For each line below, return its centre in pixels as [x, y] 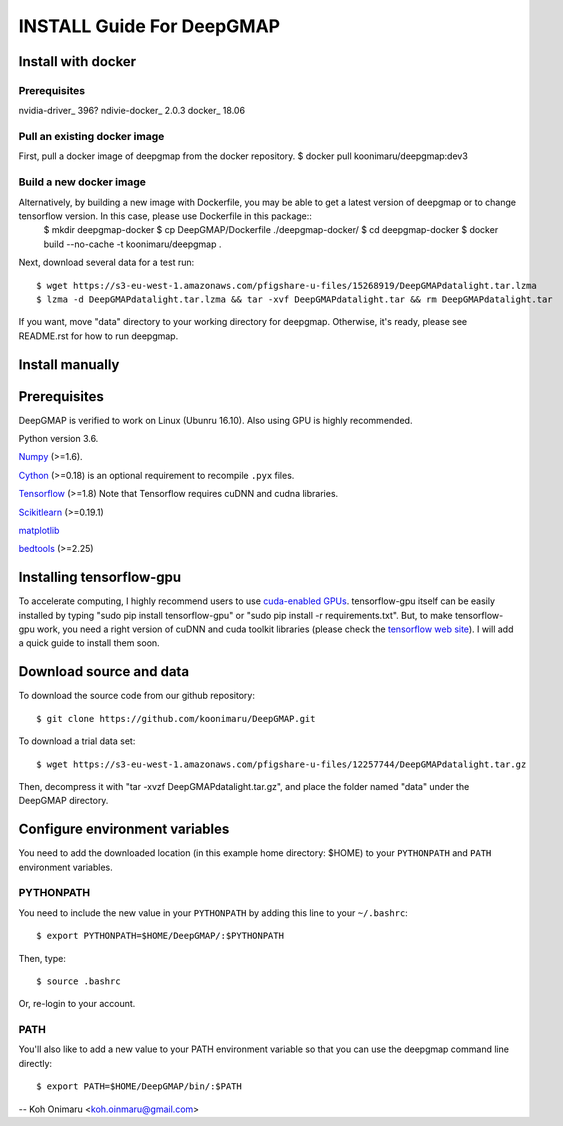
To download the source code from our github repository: [136, 696]
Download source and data [104, 671]
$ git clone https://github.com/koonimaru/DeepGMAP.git [176, 718]
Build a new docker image [82, 182]
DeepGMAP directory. [63, 801]
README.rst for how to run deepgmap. [98, 336]
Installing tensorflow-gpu [100, 577]
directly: [35, 1063]
